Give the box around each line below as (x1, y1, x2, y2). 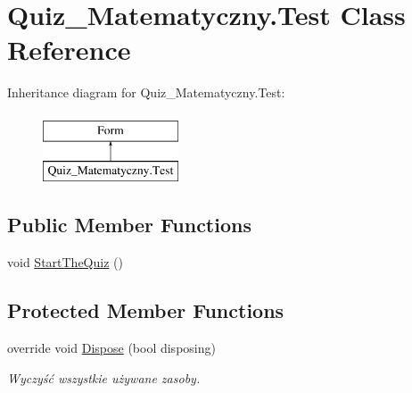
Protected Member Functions (7, 297, 284, 324)
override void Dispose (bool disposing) (7, 339, 216, 357)
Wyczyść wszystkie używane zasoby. (7, 368, 201, 387)
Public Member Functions (7, 211, 251, 238)
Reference (7, 31, 131, 68)
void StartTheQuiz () (7, 253, 123, 272)
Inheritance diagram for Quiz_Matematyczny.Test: (7, 83, 285, 102)
